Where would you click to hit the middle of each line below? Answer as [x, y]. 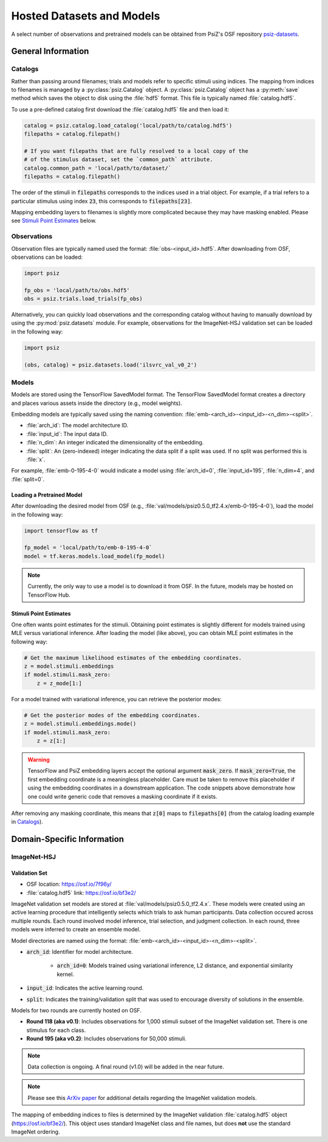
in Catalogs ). [27, 822]
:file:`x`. [36, 460]
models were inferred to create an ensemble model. [76, 930]
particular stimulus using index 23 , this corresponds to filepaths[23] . [102, 201]
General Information [50, 51]
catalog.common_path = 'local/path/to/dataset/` [98, 168]
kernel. [65, 974]
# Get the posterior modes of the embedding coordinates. [112, 715]
